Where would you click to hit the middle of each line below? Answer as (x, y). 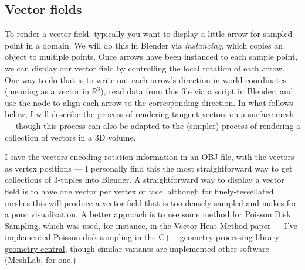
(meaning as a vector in (47, 91)
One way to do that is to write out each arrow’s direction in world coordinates (145, 79)
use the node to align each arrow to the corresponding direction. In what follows (149, 102)
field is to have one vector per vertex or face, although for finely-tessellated (139, 191)
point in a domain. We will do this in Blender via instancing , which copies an (144, 45)
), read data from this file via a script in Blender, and (197, 91)
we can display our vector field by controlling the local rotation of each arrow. (145, 68)
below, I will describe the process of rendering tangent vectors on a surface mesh (149, 114)
